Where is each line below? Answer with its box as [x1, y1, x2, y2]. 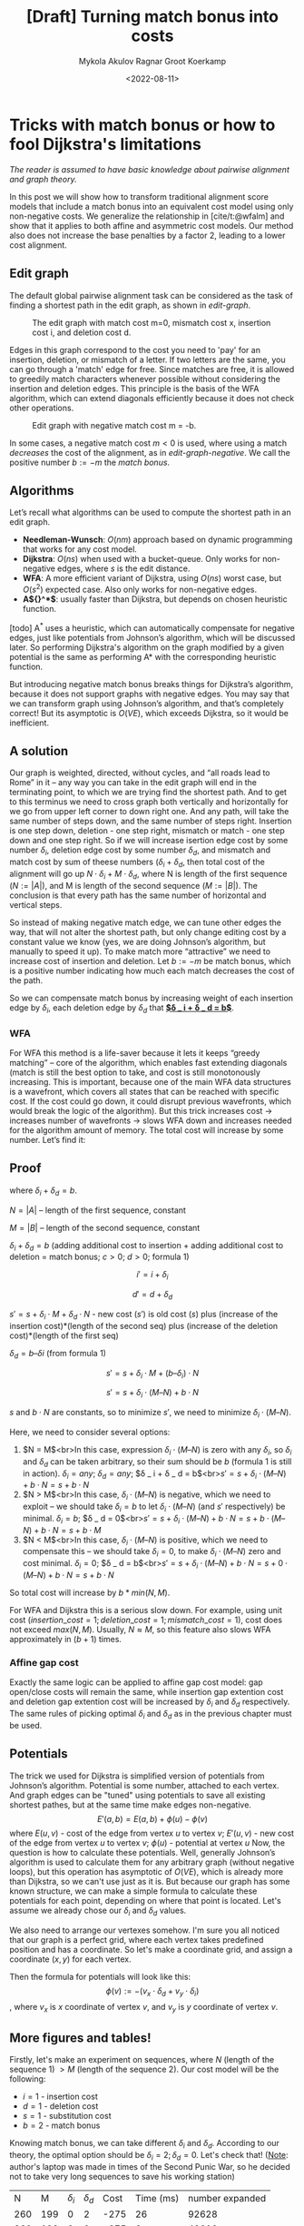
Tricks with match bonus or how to [9, 114, 276, 135]
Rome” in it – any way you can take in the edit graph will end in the [9, 777, 257, 788]
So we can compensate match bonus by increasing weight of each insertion [9, 992, 293, 1003]
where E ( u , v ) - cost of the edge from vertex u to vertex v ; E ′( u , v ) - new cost [9, 1827, 295, 1838]
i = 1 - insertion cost [22, 2091, 98, 2102]
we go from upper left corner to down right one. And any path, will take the [9, 806, 289, 817]
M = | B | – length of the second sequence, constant [9, 1222, 201, 1233]
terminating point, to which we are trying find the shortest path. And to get [9, 787, 288, 798]
